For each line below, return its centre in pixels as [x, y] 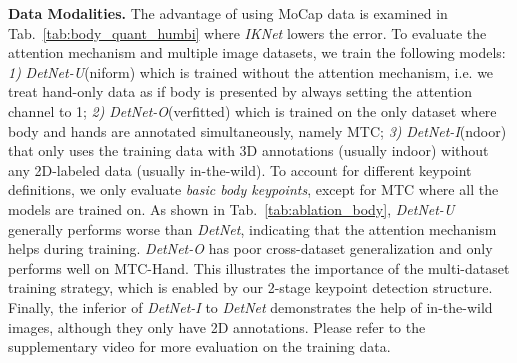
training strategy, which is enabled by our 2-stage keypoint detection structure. [250, 287]
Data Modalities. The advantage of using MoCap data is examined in [228, 13]
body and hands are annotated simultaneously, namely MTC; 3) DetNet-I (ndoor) [257, 130]
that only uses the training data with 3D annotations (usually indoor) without [248, 150]
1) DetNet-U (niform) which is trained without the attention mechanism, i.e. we [251, 71]
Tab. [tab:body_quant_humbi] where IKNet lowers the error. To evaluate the [247, 32]
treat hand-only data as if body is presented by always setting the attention [240, 91]
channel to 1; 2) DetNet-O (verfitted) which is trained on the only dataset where [252, 110]
